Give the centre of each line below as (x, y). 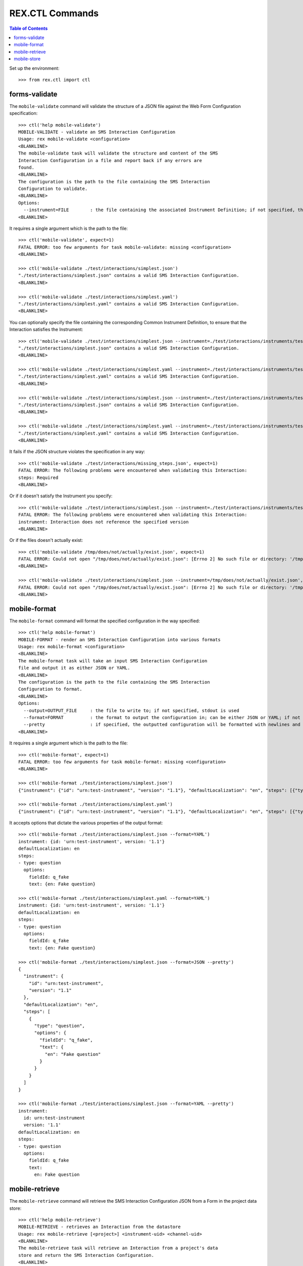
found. (27, 167)
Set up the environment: (34, 68)
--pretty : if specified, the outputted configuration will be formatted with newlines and (162, 725)
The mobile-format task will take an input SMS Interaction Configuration (113, 661)
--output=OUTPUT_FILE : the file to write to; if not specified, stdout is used (131, 710)
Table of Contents (29, 28)
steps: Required (38, 478)
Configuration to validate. (53, 189)
